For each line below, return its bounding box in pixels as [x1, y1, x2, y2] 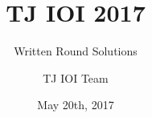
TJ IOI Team [43, 69, 109, 86]
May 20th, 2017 [37, 96, 114, 113]
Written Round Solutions [14, 43, 138, 59]
